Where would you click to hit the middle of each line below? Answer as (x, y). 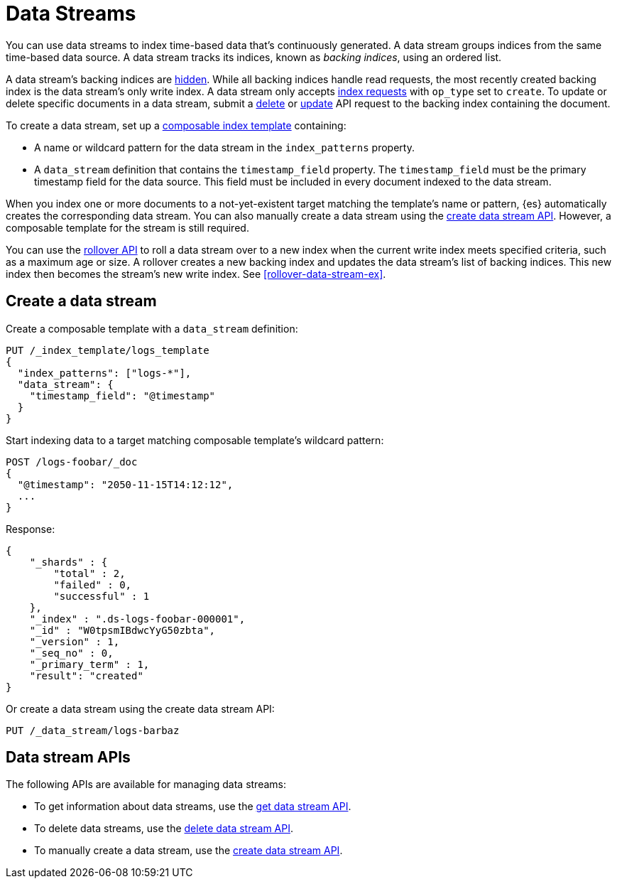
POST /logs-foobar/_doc (72, 462)
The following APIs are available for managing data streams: (146, 785)
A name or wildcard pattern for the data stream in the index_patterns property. (224, 147)
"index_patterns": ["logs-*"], (104, 373)
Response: (31, 529)
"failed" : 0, (93, 584)
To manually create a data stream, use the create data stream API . (189, 851)
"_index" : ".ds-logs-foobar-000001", (137, 619)
